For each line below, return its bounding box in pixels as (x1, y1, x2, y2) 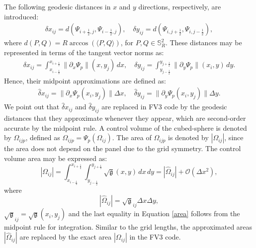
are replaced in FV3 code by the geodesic (101, 101, 227, 112)
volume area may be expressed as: (4, 153, 107, 164)
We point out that (4, 101, 60, 112)
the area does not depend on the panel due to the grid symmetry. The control (4, 143, 241, 154)
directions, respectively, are (138, 1, 221, 11)
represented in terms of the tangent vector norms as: (4, 47, 164, 57)
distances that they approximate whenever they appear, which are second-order (4, 113, 246, 123)
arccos (69, 40, 88, 47)
